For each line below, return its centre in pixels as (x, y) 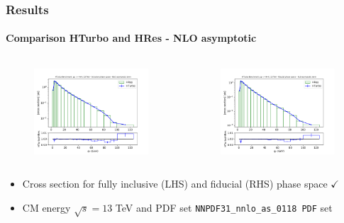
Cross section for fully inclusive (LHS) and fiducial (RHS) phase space (175, 184)
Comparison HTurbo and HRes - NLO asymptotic (131, 38)
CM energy (46, 207)
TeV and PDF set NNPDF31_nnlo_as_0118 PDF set (224, 207)
